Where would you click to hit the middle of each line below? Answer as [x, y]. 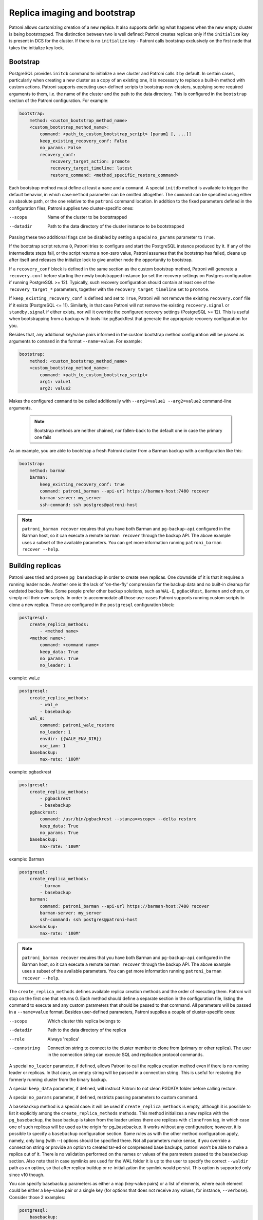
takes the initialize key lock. [37, 48]
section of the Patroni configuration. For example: [59, 101]
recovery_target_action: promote [90, 161]
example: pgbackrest [30, 772]
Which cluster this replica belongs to [84, 1021]
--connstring [25, 1048]
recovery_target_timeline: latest [91, 168]
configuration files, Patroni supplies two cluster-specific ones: [71, 208]
